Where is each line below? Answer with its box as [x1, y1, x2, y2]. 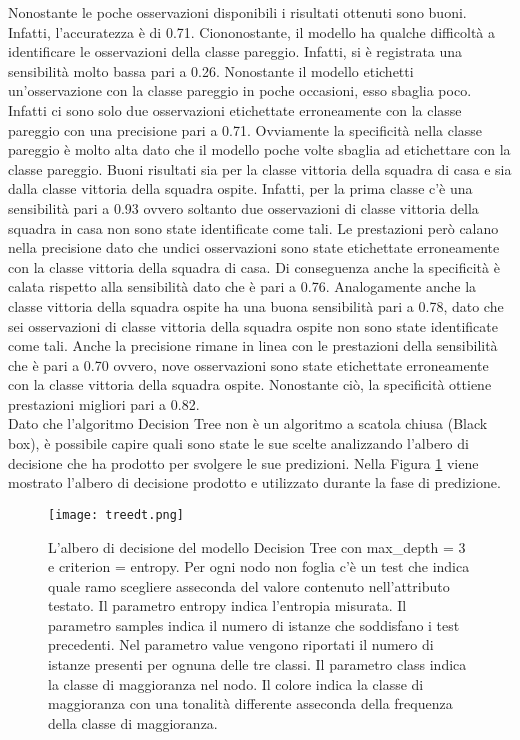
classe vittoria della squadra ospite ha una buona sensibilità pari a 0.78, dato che [8, 295, 504, 316]
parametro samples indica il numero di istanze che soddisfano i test [48, 614, 460, 635]
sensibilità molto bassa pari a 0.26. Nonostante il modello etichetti [8, 60, 414, 81]
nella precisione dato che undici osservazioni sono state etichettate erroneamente [8, 237, 500, 258]
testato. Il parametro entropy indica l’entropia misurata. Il [48, 595, 407, 616]
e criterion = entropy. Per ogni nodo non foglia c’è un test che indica [48, 556, 470, 577]
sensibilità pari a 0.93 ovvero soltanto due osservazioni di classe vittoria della [8, 197, 479, 218]
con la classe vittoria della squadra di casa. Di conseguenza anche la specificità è [8, 256, 500, 277]
